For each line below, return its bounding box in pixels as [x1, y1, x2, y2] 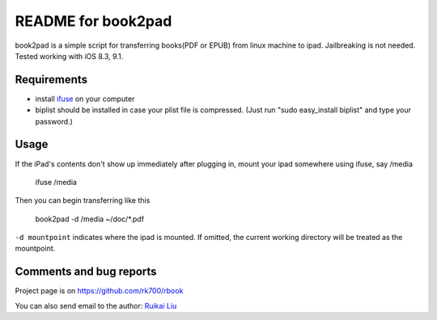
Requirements [15, 73, 88, 86]
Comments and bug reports [15, 265, 157, 279]
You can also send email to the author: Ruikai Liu [15, 301, 177, 310]
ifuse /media [35, 177, 77, 187]
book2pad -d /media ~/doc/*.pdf [35, 214, 145, 224]
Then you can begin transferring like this [15, 196, 151, 205]
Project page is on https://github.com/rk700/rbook [15, 286, 184, 296]
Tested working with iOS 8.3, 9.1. [15, 51, 124, 61]
